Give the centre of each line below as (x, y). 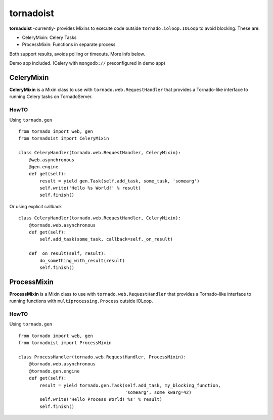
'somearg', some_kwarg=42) (158, 392)
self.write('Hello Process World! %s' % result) (101, 400)
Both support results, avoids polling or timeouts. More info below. (77, 54)
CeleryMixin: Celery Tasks (49, 37)
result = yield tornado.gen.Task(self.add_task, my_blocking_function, (130, 385)
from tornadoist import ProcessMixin (65, 343)
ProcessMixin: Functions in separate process (69, 44)
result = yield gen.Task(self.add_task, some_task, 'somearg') (120, 181)
